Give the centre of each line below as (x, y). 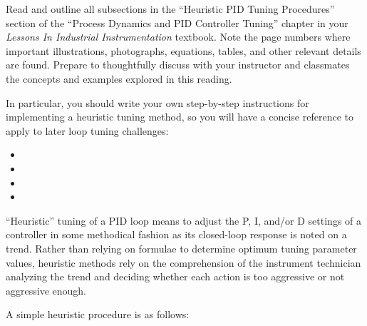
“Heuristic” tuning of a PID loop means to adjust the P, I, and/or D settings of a (184, 220)
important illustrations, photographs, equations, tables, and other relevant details (183, 50)
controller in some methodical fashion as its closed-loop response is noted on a (176, 234)
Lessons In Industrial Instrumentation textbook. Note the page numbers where (178, 37)
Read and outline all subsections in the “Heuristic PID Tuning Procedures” (170, 9)
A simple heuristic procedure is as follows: (98, 314)
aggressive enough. (46, 290)
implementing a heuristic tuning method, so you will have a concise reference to (180, 117)
